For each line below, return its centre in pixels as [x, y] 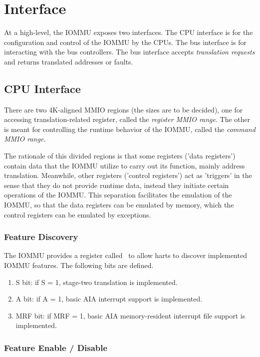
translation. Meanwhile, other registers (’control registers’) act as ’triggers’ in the [128, 175]
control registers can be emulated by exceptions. [78, 214]
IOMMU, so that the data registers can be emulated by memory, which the [119, 205]
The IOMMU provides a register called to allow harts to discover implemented [126, 255]
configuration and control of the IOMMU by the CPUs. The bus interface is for [125, 42]
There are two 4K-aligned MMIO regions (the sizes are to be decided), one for [124, 109]
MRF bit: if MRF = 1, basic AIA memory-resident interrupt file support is [130, 315]
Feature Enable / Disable [56, 347]
